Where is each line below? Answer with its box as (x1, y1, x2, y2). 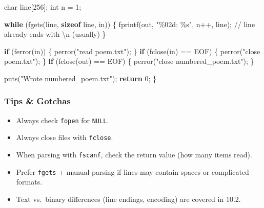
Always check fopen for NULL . (16, 114, 109, 125)
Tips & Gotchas (4, 95, 71, 107)
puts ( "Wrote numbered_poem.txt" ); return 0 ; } (4, 73, 157, 83)
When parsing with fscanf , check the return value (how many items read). (16, 149, 252, 160)
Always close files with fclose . (16, 132, 113, 143)
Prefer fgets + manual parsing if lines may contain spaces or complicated (16, 166, 249, 177)
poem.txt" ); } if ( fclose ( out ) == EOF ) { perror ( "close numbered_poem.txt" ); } (4, 56, 254, 66)
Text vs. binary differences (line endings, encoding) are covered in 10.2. (16, 194, 241, 204)
